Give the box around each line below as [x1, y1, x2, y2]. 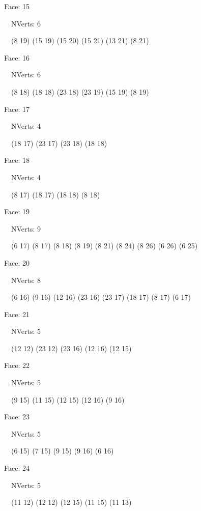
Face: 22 [4, 360, 30, 371]
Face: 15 [4, 1, 30, 11]
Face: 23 [4, 411, 30, 422]
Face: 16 [4, 52, 30, 63]
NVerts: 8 [11, 274, 41, 285]
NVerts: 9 [11, 223, 41, 234]
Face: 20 [4, 257, 30, 268]
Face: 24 [4, 463, 30, 473]
